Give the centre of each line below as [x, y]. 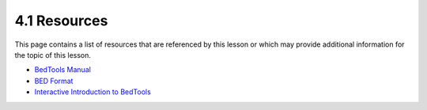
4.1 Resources [61, 21]
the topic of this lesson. [53, 55]
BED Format [54, 81]
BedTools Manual [62, 70]
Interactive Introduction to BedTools [93, 92]
